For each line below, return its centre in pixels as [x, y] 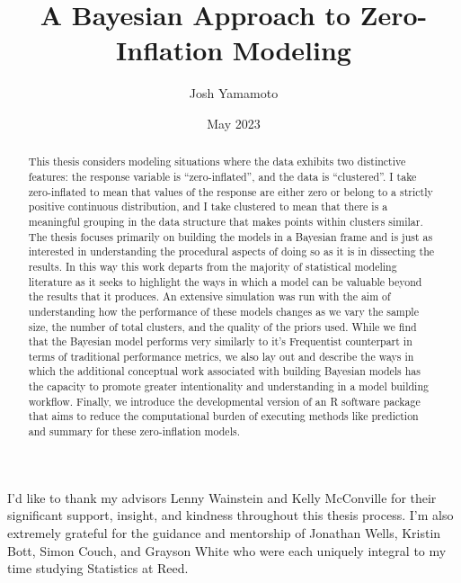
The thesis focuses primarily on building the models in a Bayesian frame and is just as [230, 236]
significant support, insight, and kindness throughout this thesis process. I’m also [230, 515]
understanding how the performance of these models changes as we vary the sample [223, 311]
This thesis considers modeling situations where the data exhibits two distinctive [217, 161]
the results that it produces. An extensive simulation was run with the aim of [209, 296]
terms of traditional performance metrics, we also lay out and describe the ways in [221, 356]
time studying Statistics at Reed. [98, 568]
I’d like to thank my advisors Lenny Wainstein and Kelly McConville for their [222, 497]
